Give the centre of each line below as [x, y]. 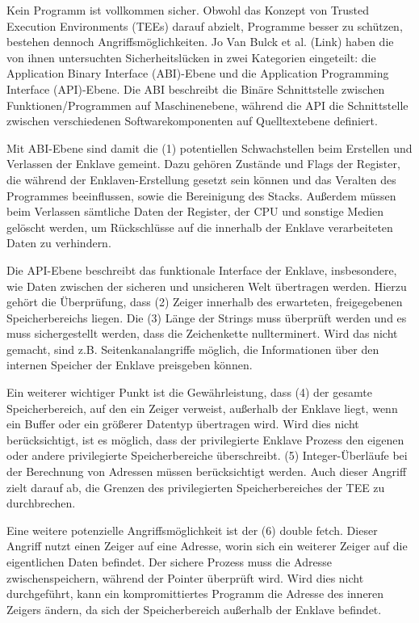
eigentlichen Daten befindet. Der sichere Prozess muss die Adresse [169, 562]
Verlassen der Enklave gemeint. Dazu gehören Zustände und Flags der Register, [203, 164]
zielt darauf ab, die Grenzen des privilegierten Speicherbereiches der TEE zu [196, 487]
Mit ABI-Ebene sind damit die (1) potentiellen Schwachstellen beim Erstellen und [209, 147]
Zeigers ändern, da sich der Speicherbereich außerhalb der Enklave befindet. [194, 609]
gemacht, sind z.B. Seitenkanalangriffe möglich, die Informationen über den [193, 349]
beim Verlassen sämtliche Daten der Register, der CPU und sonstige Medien [195, 211]
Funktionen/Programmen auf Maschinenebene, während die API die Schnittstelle [207, 105]
